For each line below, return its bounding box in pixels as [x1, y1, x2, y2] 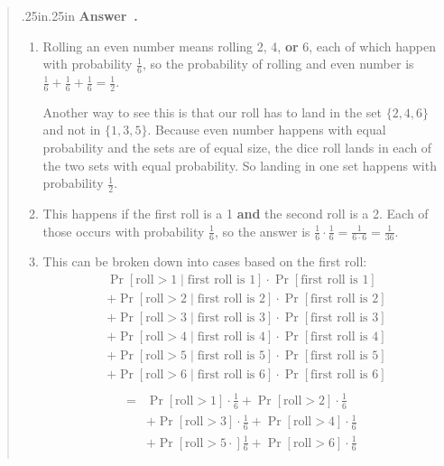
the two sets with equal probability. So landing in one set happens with [42, 155, 437, 174]
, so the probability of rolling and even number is [143, 54, 414, 73]
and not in [42, 120, 101, 139]
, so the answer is [214, 221, 310, 240]
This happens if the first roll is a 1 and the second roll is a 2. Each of [42, 204, 429, 223]
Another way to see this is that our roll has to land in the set [42, 102, 382, 121]
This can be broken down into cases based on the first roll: [42, 252, 367, 271]
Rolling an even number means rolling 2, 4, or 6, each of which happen [42, 36, 437, 55]
